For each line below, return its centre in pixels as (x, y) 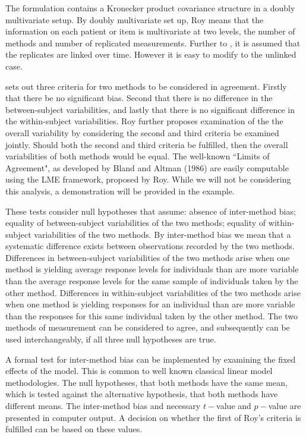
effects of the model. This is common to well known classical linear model (139, 371)
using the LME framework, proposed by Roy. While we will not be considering (148, 179)
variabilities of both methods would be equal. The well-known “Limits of (138, 156)
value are (285, 405)
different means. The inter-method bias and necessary (103, 405)
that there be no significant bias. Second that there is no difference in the (139, 98)
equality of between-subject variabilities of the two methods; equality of (136, 223)
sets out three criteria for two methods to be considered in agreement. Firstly (146, 86)
